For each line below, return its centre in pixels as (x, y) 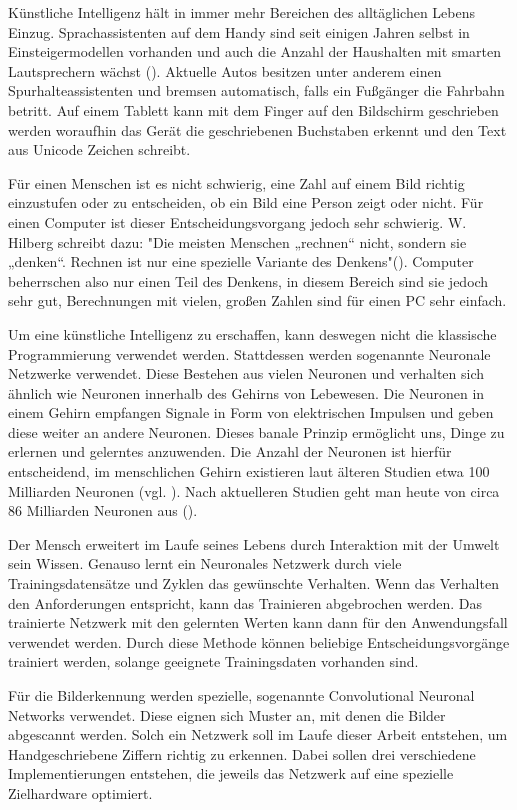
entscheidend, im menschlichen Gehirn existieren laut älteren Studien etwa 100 (249, 471)
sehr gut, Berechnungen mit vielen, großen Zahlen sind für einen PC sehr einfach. (257, 300)
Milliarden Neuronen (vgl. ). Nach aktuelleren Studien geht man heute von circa (254, 490)
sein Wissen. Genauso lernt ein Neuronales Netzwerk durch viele (205, 563)
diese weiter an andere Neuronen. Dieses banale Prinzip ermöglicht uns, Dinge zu (256, 431)
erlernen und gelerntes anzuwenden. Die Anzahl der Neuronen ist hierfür (230, 451)
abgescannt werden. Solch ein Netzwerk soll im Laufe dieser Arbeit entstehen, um (258, 734)
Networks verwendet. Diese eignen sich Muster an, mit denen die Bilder (227, 714)
